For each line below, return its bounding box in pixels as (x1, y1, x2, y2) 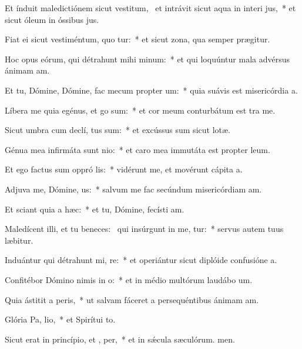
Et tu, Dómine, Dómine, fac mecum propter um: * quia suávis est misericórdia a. (5, 84, 298, 96)
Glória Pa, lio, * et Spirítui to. (5, 313, 116, 325)
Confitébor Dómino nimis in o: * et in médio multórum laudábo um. (5, 273, 253, 285)
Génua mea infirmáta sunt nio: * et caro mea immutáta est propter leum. (5, 143, 270, 155)
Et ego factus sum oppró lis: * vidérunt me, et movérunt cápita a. (5, 163, 243, 175)
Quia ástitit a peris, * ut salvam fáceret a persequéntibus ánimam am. (5, 293, 259, 305)
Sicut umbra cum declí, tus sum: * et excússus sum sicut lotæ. (5, 124, 230, 136)
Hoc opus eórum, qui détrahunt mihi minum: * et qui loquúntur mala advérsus (5, 52, 290, 65)
